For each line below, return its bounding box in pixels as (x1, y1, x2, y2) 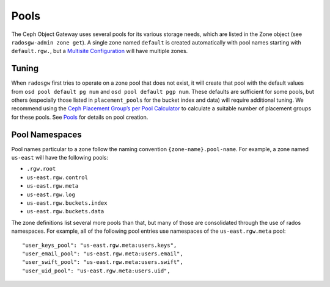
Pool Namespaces (11, 129, 82, 140)
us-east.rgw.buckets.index (26, 200, 108, 207)
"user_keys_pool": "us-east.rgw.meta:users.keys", (22, 241, 177, 249)
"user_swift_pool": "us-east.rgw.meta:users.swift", (22, 259, 183, 266)
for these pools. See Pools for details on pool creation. (11, 113, 148, 121)
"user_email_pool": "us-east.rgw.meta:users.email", (22, 250, 183, 257)
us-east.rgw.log (26, 191, 76, 198)
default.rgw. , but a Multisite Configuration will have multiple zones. (11, 48, 188, 55)
